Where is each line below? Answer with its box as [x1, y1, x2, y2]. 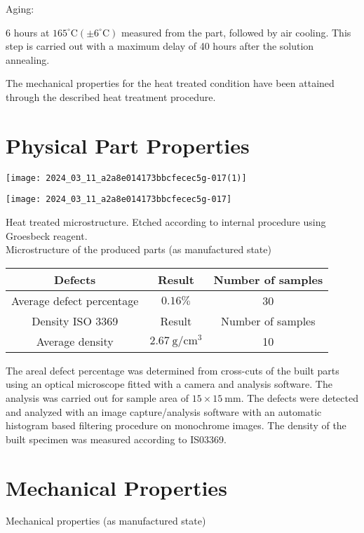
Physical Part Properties [6, 130, 250, 159]
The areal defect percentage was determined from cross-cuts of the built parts [6, 363, 339, 377]
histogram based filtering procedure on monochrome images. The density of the [6, 418, 346, 433]
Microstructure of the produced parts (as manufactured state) [6, 242, 271, 257]
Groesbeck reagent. [6, 228, 88, 243]
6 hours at [6, 25, 50, 39]
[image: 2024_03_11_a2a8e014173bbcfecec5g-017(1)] [6, 173, 247, 183]
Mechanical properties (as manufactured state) [6, 513, 206, 528]
